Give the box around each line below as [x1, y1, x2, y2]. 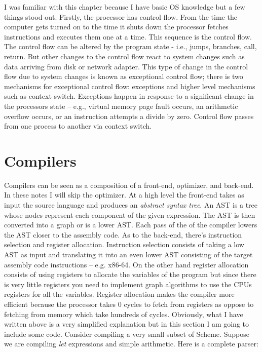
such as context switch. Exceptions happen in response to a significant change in [4, 91, 254, 101]
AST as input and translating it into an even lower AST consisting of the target [4, 249, 253, 259]
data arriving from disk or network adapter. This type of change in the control [4, 61, 248, 71]
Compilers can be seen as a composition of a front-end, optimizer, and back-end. [4, 179, 254, 190]
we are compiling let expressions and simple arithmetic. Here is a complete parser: [4, 338, 258, 349]
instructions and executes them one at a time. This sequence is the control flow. [4, 31, 252, 42]
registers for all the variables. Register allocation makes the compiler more [4, 289, 235, 299]
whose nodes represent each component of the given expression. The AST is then [4, 209, 255, 220]
